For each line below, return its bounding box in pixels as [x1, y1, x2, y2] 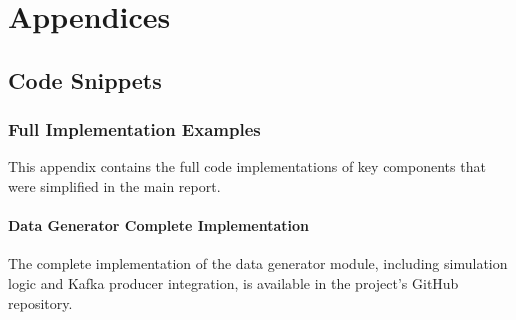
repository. [8, 292, 73, 313]
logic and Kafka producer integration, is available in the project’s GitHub [8, 272, 459, 293]
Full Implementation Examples [8, 117, 261, 142]
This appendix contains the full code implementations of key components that [8, 156, 486, 177]
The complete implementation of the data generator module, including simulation [8, 253, 508, 274]
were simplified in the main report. [8, 175, 221, 196]
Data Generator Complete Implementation [8, 215, 310, 236]
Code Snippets [8, 64, 162, 95]
